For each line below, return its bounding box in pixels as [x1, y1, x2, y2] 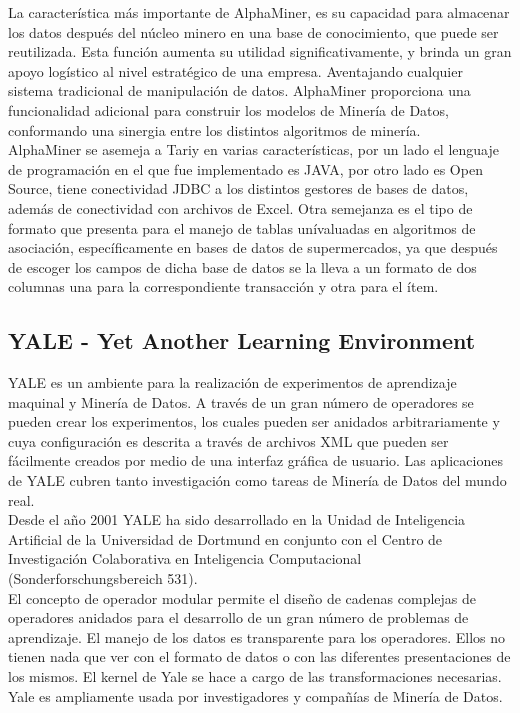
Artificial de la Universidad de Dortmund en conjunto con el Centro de [8, 528, 443, 549]
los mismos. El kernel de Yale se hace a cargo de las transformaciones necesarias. [8, 666, 502, 687]
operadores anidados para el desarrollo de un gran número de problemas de [8, 607, 469, 628]
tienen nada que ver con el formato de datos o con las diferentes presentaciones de [8, 646, 511, 667]
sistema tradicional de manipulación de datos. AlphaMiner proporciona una [8, 80, 471, 101]
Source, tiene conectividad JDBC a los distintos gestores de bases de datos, [8, 178, 469, 199]
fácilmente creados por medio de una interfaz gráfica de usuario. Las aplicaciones [8, 450, 503, 471]
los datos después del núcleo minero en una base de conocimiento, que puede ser [8, 21, 499, 42]
